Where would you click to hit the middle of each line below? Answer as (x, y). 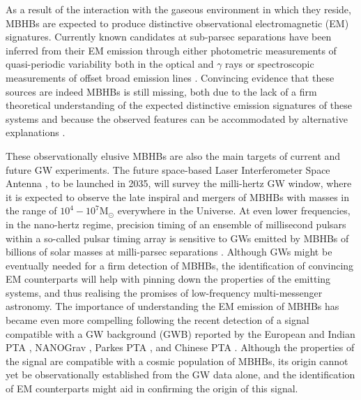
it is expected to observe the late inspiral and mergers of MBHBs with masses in (178, 197)
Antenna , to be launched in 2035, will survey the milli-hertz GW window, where (179, 183)
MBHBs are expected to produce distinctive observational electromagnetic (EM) (177, 23)
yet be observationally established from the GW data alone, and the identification (180, 375)
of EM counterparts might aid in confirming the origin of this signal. (152, 388)
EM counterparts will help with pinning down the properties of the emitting (168, 279)
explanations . (36, 132)
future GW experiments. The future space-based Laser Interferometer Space (168, 169)
